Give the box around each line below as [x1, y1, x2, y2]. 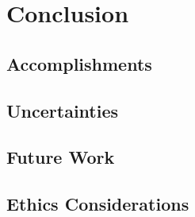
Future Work [6, 145, 115, 169]
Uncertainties [6, 98, 119, 122]
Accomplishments [6, 51, 152, 76]
